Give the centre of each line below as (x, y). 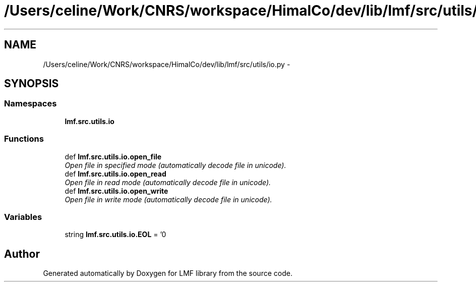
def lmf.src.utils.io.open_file (113, 156)
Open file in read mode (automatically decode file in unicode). (168, 182)
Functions (24, 139)
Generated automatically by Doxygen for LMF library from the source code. (168, 273)
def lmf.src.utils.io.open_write (116, 191)
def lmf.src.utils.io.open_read (115, 174)
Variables (23, 217)
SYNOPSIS (32, 84)
